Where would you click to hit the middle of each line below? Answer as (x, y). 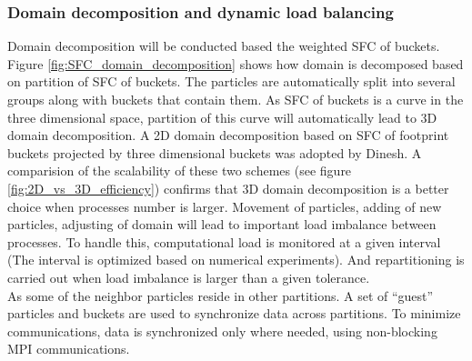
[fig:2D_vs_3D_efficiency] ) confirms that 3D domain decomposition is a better (228, 188)
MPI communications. (69, 349)
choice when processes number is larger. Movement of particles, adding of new (225, 206)
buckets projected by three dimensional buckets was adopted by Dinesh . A (215, 152)
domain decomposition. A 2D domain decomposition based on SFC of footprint (228, 135)
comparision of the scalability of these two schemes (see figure (180, 170)
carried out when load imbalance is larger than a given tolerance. (189, 277)
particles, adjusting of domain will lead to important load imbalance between (222, 224)
